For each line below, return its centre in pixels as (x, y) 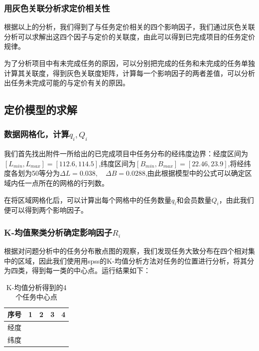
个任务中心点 (37, 297)
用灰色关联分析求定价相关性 (57, 8)
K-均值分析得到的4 (36, 287)
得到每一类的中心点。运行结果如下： (91, 270)
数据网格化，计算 (37, 134)
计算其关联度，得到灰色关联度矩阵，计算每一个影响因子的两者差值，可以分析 (129, 73)
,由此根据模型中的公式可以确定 (195, 173)
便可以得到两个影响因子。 (46, 210)
